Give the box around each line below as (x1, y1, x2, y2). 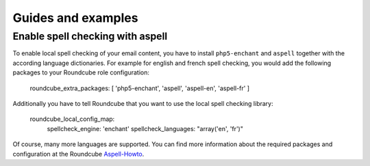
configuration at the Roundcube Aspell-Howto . (12, 150, 145, 158)
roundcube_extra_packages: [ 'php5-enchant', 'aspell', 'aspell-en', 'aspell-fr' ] (29, 84, 250, 92)
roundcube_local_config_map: (29, 115, 115, 123)
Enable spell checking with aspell (12, 30, 168, 42)
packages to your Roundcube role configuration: (12, 68, 150, 77)
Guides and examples (12, 10, 138, 25)
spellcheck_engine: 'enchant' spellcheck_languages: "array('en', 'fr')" (47, 124, 243, 133)
